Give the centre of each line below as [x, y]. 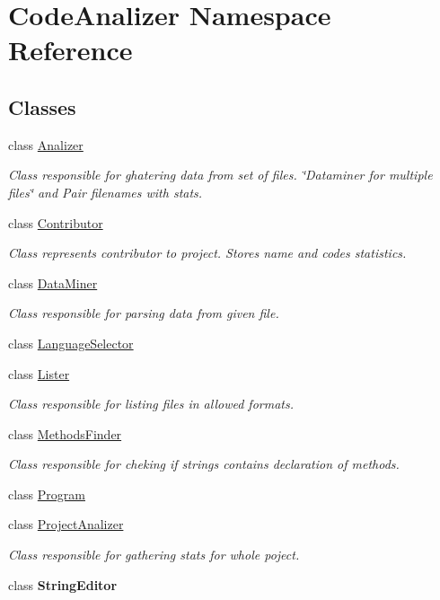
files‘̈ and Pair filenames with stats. [106, 192]
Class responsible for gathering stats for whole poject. [154, 555]
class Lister [39, 373]
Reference [70, 50]
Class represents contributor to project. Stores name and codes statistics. [207, 253]
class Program [47, 494]
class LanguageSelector [71, 343]
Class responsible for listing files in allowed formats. [151, 404]
